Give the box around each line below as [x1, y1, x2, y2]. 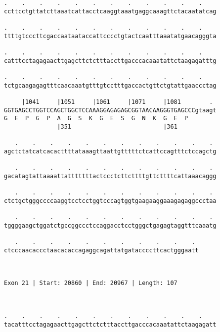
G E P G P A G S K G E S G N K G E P [4, 115, 188, 122]
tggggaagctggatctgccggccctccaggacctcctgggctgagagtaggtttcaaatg [4, 222, 217, 229]
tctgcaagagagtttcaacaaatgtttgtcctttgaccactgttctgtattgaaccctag [4, 82, 217, 89]
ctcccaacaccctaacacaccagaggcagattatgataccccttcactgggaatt [4, 246, 199, 254]
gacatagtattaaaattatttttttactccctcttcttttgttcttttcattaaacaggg [4, 172, 217, 180]
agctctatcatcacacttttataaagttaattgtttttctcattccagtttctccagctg [4, 147, 217, 155]
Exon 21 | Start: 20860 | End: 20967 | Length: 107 [4, 280, 177, 287]
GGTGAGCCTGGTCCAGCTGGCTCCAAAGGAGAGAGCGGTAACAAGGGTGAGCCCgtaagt [4, 106, 217, 114]
